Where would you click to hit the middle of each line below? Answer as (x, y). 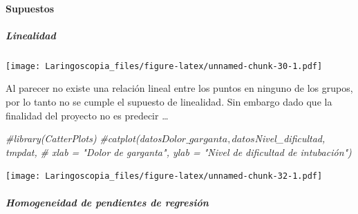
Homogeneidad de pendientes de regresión (107, 202)
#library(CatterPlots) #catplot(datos (84, 138)
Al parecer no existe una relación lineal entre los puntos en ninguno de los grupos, (179, 88)
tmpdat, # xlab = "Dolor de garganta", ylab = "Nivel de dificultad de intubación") (179, 152)
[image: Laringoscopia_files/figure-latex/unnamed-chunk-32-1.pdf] (164, 176)
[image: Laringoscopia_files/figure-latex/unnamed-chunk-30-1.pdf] (164, 66)
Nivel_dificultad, (290, 138)
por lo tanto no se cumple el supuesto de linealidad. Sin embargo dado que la (169, 101)
